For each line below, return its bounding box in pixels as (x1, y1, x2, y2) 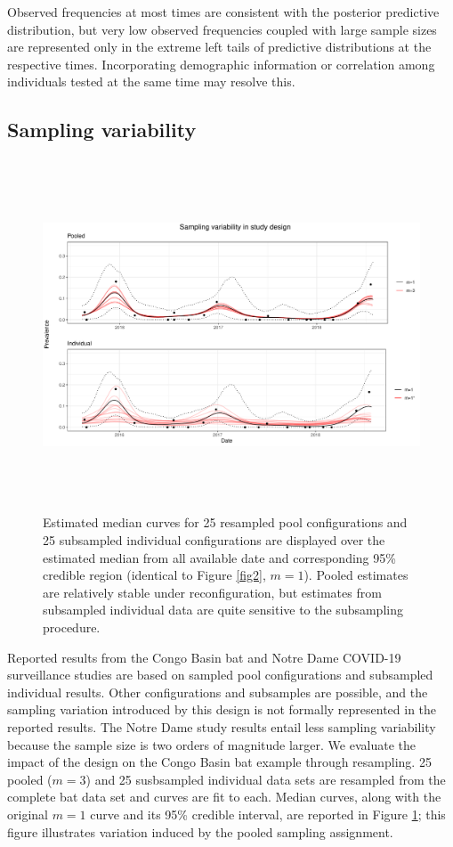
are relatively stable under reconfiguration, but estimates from (43, 582, 382, 601)
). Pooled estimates (303, 566, 409, 584)
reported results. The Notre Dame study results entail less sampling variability (7, 717, 436, 736)
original (7, 804, 48, 823)
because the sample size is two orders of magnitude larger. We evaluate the (7, 735, 416, 753)
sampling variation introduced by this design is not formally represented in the (7, 700, 437, 719)
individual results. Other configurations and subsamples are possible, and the (7, 682, 428, 701)
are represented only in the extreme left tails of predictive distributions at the (7, 37, 432, 56)
